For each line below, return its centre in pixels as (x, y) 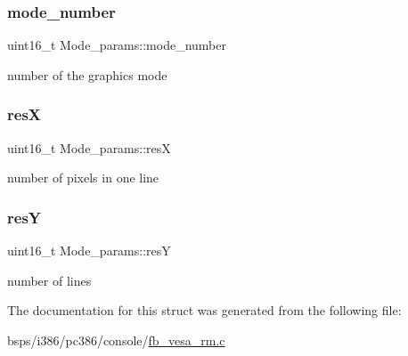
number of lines (49, 280)
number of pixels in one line (83, 178)
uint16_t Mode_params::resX (89, 147)
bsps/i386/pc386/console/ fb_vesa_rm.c (116, 340)
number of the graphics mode (87, 74)
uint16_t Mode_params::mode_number (117, 45)
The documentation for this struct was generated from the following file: (204, 310)
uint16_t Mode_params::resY (89, 251)
